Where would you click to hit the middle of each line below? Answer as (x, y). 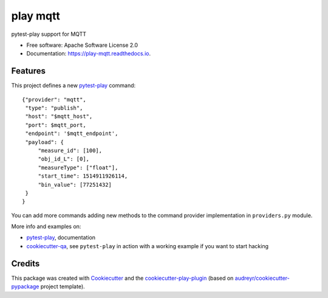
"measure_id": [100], (70, 150)
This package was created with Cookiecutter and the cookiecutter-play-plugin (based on (122, 278)
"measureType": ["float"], (78, 168)
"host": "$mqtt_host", (59, 116)
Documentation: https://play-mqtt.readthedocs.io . (89, 54)
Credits (26, 264)
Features (28, 71)
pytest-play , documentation (61, 238)
